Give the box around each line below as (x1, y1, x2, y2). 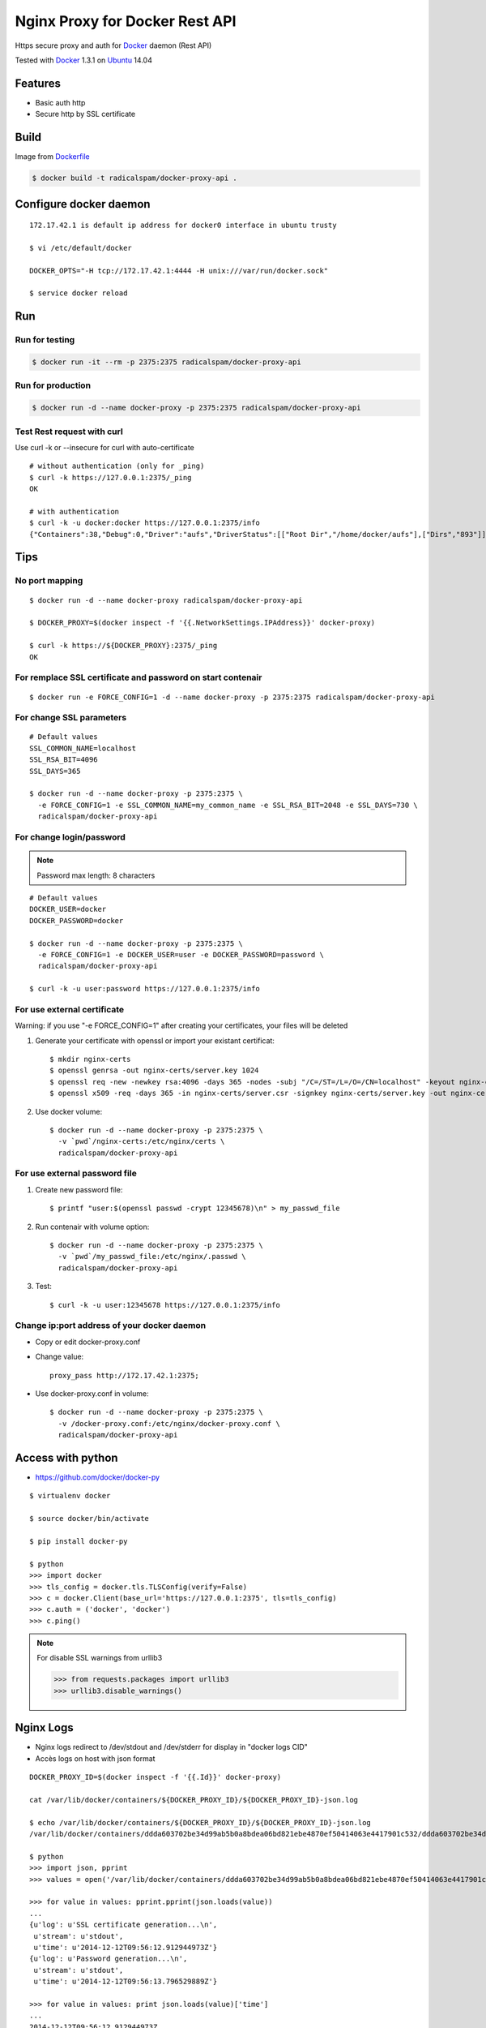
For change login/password (15, 831, 126, 843)
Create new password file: (35, 1184, 123, 1194)
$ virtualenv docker (29, 1491, 111, 1501)
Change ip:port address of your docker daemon (15, 1320, 207, 1331)
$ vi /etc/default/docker (29, 243, 133, 252)
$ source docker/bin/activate (29, 1514, 150, 1523)
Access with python (15, 1450, 118, 1464)
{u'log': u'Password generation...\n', (29, 1954, 188, 1963)
